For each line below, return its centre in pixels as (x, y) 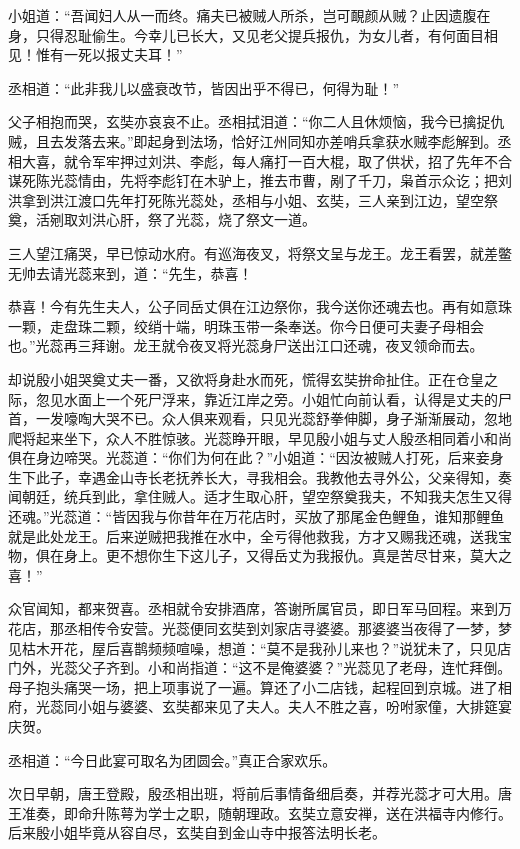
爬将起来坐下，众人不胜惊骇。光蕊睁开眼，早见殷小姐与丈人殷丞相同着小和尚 (260, 437)
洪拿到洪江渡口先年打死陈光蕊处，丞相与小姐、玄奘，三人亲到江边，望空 (246, 199)
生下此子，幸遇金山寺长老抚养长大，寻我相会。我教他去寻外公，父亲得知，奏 (260, 476)
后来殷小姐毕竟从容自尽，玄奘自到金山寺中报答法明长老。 (197, 832)
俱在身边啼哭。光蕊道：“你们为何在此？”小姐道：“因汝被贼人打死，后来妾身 (256, 457)
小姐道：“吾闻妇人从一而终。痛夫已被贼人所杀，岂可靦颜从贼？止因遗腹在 (249, 15)
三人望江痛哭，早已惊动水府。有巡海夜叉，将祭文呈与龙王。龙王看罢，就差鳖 (260, 252)
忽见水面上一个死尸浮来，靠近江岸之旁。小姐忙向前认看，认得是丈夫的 (266, 398)
